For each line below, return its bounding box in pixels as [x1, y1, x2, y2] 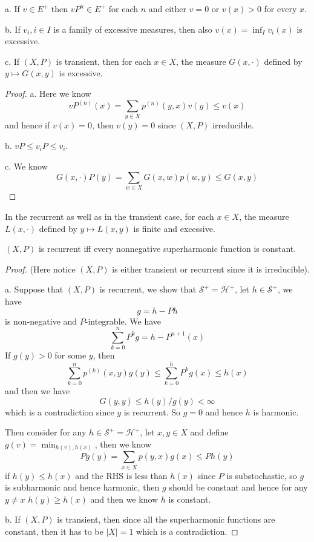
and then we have [5, 385, 70, 397]
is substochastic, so [226, 469, 297, 481]
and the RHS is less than [75, 469, 168, 481]
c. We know [5, 159, 48, 172]
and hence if [5, 119, 50, 131]
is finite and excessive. [133, 222, 215, 234]
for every [264, 2, 297, 15]
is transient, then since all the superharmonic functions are [57, 513, 275, 526]
